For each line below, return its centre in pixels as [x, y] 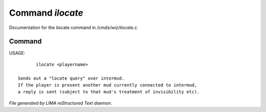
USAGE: [17, 53]
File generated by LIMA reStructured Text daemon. [61, 103]
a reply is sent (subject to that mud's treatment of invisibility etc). [109, 92]
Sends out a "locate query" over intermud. [71, 78]
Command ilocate [46, 13]
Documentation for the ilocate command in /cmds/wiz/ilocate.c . [74, 28]
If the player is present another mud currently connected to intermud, [107, 85]
